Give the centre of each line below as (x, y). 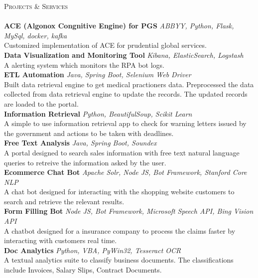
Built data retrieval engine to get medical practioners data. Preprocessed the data (129, 84)
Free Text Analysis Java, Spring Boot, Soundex (80, 143)
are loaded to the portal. (41, 103)
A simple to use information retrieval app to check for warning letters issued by (125, 123)
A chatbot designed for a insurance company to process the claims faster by (120, 230)
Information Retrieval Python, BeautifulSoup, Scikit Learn (98, 113)
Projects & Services (36, 6)
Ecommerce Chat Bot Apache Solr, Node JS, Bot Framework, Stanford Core (126, 172)
